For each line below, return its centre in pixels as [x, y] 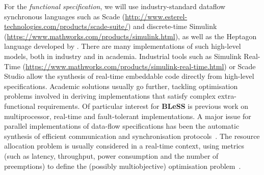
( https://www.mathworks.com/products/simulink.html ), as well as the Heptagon [130, 36]
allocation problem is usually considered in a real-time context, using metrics [124, 146]
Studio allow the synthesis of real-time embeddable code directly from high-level [129, 76]
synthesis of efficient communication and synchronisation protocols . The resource [132, 136]
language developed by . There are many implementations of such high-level [123, 46]
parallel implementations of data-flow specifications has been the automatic [122, 126]
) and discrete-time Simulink [173, 26]
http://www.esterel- [156, 16]
